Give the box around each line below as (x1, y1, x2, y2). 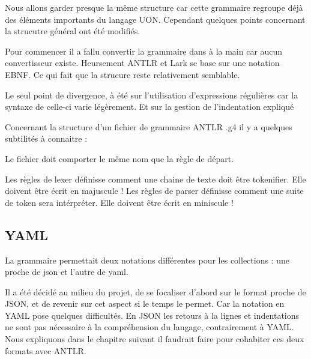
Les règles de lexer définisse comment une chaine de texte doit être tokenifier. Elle (5, 172, 306, 185)
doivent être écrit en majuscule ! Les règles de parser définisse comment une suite (5, 184, 304, 197)
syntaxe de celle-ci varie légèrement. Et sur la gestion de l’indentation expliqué (5, 100, 294, 113)
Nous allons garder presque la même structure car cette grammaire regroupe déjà (5, 1, 303, 13)
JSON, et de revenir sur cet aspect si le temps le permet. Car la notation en (5, 297, 285, 310)
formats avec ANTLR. (5, 344, 86, 357)
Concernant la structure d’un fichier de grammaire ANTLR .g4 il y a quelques (5, 120, 292, 133)
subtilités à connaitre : (5, 132, 88, 145)
